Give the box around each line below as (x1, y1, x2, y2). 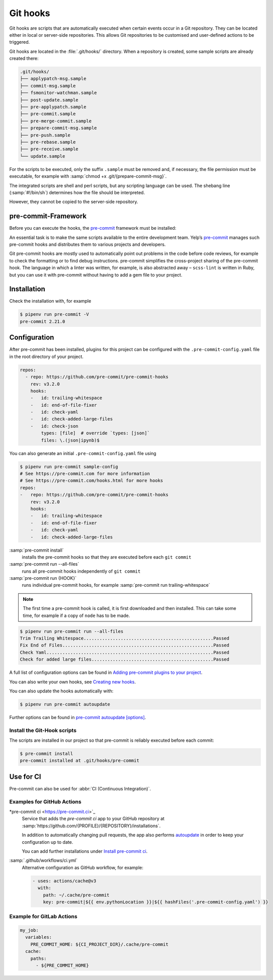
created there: (9, 55, 39, 61)
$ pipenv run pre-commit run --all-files (20, 629, 124, 634)
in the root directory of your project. (9, 353, 84, 360)
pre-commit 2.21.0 (20, 318, 65, 324)
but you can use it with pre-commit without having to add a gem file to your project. (9, 272, 183, 278)
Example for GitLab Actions (9, 913, 77, 920)
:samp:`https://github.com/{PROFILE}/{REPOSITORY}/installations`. (22, 823, 161, 829)
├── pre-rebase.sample (20, 139, 76, 145)
